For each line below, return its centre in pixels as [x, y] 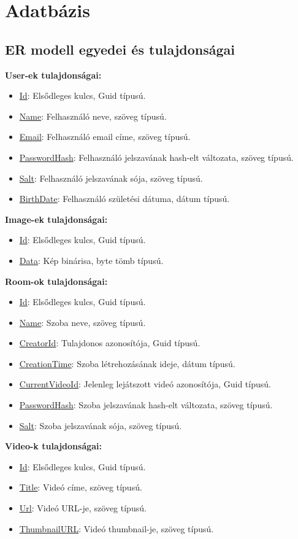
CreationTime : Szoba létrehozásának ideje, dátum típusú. [127, 363]
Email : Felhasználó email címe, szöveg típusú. [105, 137]
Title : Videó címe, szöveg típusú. [81, 487]
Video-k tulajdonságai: [54, 446]
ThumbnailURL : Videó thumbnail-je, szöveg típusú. [117, 528]
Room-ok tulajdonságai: [56, 281]
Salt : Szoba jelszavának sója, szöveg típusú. [101, 425]
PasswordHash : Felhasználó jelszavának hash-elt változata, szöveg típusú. [156, 157]
